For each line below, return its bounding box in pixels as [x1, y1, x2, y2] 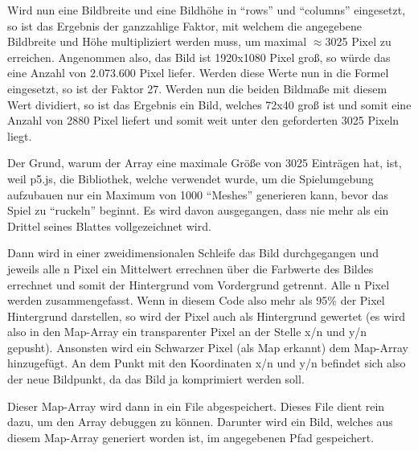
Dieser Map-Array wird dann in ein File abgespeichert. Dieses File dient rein [7, 397, 385, 414]
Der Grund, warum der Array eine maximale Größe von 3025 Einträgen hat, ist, [7, 154, 402, 171]
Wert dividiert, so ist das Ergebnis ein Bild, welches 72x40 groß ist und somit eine [7, 96, 412, 113]
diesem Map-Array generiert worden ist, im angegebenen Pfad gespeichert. [7, 428, 375, 445]
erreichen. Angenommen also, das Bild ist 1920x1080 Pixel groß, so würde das [7, 48, 391, 65]
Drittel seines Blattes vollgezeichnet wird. [7, 217, 211, 234]
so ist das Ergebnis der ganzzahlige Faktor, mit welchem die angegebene [7, 17, 362, 34]
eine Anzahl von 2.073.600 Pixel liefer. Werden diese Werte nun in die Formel [7, 64, 389, 81]
